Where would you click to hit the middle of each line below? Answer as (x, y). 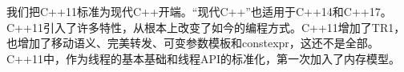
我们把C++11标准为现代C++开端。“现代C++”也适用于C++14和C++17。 (199, 11)
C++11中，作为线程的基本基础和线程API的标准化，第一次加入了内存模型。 (203, 58)
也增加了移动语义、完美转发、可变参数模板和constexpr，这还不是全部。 (193, 43)
